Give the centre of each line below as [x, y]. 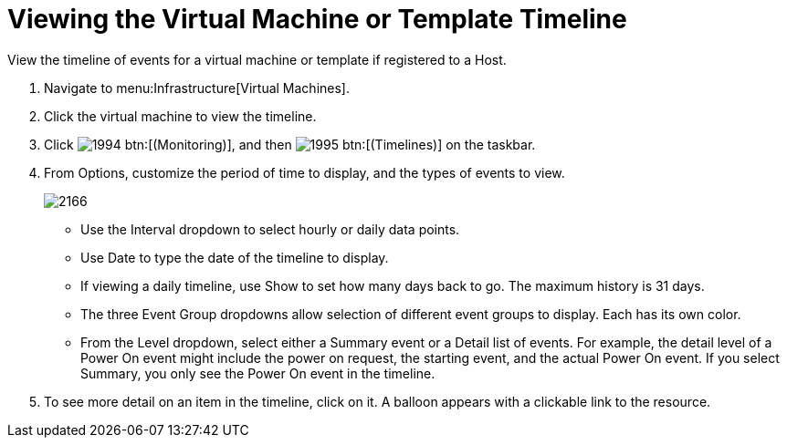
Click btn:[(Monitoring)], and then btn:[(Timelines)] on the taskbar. [290, 144]
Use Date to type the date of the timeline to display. [235, 257]
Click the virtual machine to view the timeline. [180, 116]
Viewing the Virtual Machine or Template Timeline [317, 19]
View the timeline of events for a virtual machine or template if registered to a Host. [257, 59]
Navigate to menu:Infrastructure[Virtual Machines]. [197, 88]
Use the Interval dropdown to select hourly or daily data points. [270, 229]
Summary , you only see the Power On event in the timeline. [258, 373]
